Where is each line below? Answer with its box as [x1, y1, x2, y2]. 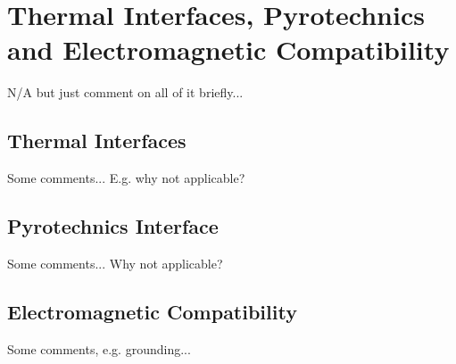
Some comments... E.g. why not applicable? [7, 169, 245, 187]
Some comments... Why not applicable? [7, 253, 223, 272]
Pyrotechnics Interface [7, 212, 219, 240]
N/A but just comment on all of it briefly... [7, 83, 244, 102]
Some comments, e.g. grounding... [7, 339, 191, 358]
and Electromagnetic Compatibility [7, 31, 450, 68]
